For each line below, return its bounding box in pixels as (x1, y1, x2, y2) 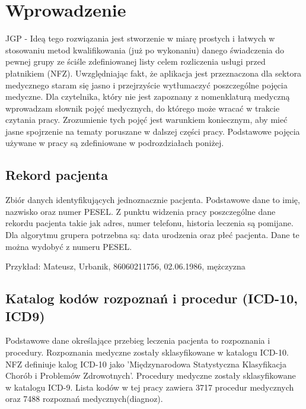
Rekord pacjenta (5, 166, 108, 184)
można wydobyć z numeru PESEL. (5, 240, 132, 252)
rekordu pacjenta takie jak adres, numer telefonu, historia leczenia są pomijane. (5, 217, 294, 229)
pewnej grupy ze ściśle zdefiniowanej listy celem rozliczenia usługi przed (5, 55, 266, 68)
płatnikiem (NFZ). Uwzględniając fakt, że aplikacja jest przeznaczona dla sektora (5, 66, 302, 79)
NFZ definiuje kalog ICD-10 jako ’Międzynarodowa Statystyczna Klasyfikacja (5, 357, 286, 370)
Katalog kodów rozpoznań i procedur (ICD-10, (5, 289, 298, 307)
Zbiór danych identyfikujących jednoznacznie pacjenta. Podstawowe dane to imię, (5, 194, 300, 206)
